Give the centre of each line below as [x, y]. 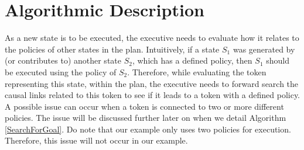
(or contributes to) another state [63, 60]
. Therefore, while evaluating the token [197, 71]
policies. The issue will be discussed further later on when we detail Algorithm [146, 118]
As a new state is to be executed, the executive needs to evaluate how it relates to [152, 38]
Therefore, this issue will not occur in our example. [96, 140]
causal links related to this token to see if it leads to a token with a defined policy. [153, 95]
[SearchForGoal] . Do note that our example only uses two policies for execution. [148, 129]
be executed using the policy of [61, 71]
